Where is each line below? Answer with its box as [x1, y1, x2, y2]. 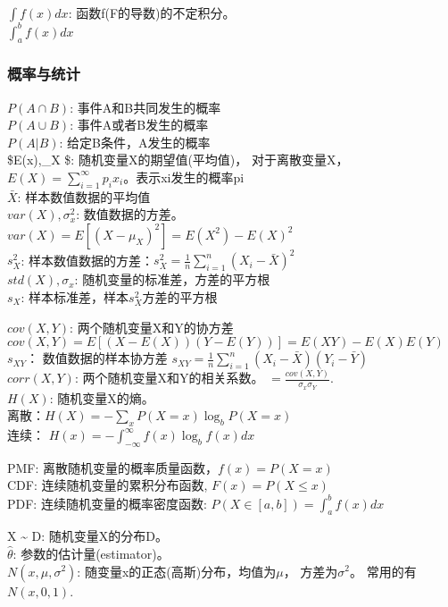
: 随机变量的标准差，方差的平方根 [74, 270, 270, 289]
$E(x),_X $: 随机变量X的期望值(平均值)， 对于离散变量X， [7, 150, 349, 169]
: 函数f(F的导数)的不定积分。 [68, 4, 236, 21]
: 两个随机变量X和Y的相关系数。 [74, 368, 264, 387]
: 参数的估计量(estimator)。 [12, 544, 170, 562]
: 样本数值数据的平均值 [17, 187, 151, 206]
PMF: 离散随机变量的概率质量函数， [7, 458, 219, 476]
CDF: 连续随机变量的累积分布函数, [7, 476, 208, 494]
